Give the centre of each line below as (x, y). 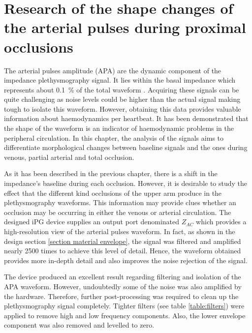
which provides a (221, 222)
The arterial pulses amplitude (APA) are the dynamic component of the (113, 70)
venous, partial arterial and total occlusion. (69, 157)
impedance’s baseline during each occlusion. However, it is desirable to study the (126, 183)
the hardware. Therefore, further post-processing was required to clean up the (121, 296)
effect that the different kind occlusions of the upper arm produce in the (113, 193)
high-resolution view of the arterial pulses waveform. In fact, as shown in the (120, 231)
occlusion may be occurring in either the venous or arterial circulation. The (118, 212)
